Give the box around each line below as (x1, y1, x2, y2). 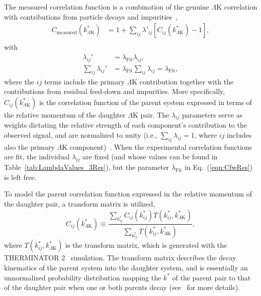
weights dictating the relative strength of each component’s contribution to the (4, 120, 247, 130)
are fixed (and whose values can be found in (82, 151, 218, 162)
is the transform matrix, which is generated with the (65, 240, 227, 250)
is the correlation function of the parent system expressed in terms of (39, 96, 252, 107)
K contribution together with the (132, 76, 234, 86)
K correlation (216, 2, 257, 12)
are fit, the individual (4, 151, 70, 162)
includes (227, 130, 252, 140)
